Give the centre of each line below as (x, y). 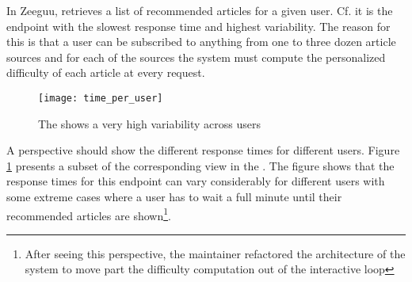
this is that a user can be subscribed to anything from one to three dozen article (201, 42)
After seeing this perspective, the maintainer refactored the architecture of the (215, 253)
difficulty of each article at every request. (106, 72)
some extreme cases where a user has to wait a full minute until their (174, 196)
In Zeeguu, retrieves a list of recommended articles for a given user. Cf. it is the (200, 10)
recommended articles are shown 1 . (89, 214)
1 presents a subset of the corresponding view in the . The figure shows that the (200, 165)
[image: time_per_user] (101, 98)
